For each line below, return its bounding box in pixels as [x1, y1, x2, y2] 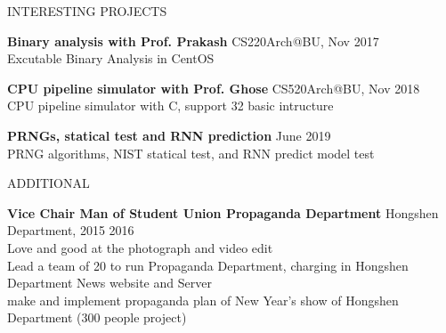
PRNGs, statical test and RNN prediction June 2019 [7, 126, 331, 144]
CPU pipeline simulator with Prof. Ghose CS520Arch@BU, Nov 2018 [7, 78, 420, 97]
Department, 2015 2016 [7, 221, 134, 240]
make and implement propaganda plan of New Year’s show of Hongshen [7, 290, 399, 309]
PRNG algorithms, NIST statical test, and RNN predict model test [7, 143, 375, 162]
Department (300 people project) [7, 308, 187, 327]
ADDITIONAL [7, 174, 90, 192]
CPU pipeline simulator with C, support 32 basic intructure [7, 96, 334, 115]
